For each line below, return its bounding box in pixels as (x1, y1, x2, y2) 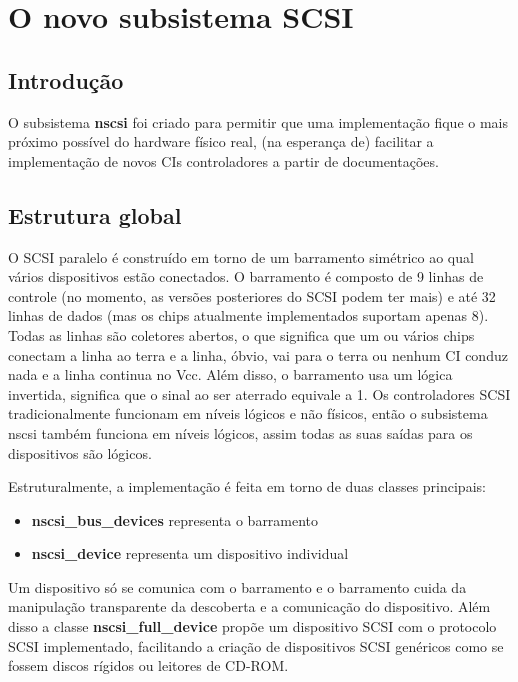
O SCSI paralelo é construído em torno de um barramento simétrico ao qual (8, 246, 474, 267)
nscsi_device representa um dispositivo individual (31, 543, 349, 564)
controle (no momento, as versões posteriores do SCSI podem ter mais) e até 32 (8, 285, 496, 306)
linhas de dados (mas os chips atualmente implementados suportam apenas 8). (8, 305, 489, 326)
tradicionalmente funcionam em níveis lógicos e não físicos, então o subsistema (8, 403, 488, 424)
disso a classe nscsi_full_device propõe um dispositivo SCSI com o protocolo (8, 616, 497, 637)
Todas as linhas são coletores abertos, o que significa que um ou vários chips (8, 324, 475, 345)
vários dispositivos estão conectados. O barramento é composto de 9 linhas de (8, 266, 484, 287)
